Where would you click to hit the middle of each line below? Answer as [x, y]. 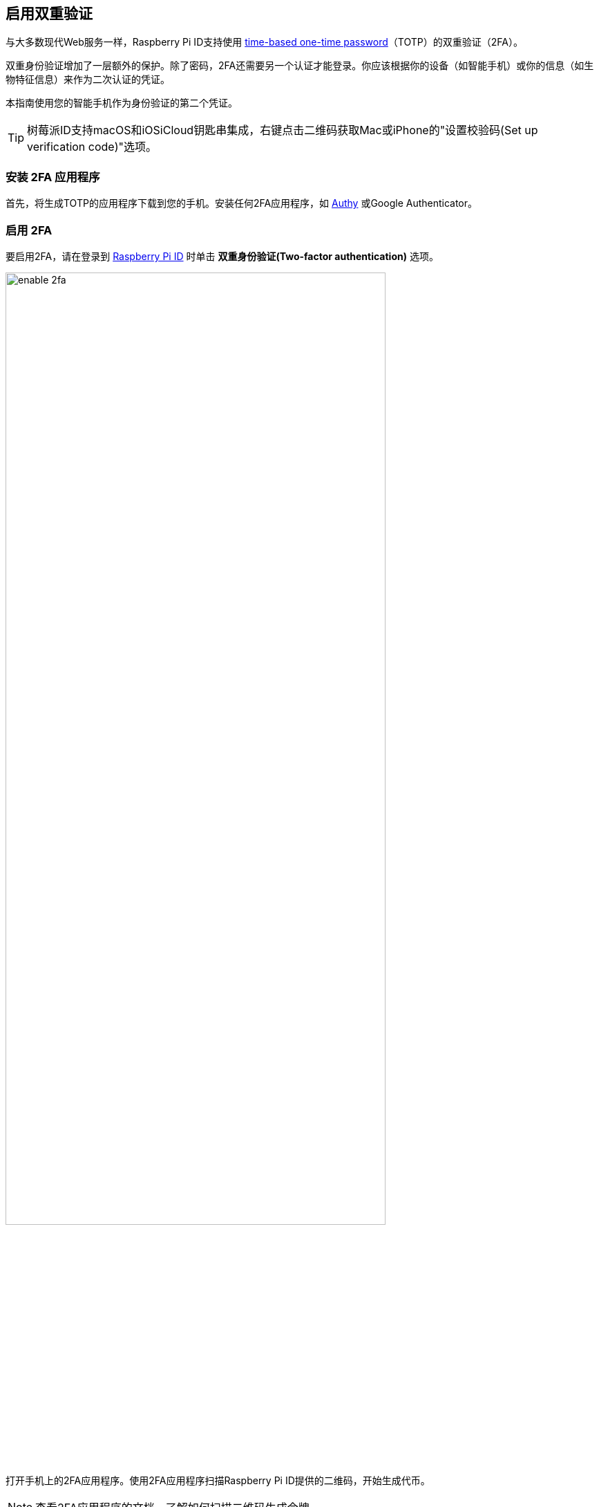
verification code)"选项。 [92, 147]
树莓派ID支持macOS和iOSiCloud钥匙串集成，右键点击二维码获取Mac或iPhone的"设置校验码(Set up [283, 130]
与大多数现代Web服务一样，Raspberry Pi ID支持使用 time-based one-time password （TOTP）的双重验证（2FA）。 [264, 42]
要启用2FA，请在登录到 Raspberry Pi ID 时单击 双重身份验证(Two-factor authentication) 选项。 [222, 256]
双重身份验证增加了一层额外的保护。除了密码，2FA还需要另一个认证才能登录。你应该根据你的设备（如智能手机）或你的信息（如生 [300, 66]
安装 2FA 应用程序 [53, 177]
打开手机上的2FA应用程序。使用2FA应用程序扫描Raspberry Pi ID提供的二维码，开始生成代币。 [218, 1480]
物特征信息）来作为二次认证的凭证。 [88, 80]
